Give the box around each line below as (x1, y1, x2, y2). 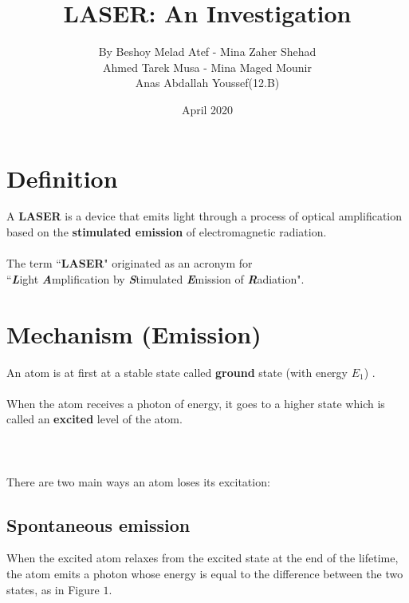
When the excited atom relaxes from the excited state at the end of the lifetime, (6, 549, 399, 566)
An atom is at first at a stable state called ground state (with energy (6, 363, 348, 380)
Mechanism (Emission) (6, 317, 262, 350)
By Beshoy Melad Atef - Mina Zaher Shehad (98, 43, 317, 60)
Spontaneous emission (6, 512, 191, 537)
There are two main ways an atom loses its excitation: (6, 473, 270, 490)
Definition (6, 161, 118, 194)
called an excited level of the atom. (6, 411, 183, 427)
